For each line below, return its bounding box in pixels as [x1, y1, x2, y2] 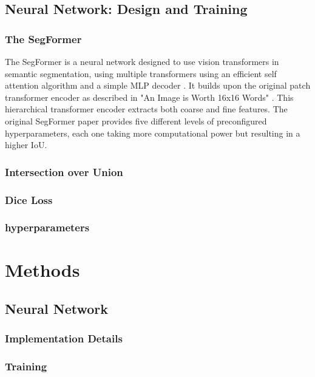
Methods [5, 257, 80, 282]
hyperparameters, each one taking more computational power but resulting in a [5, 126, 300, 139]
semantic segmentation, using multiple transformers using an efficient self [5, 67, 277, 80]
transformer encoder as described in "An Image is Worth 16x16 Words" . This [5, 90, 294, 103]
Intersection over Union [5, 164, 123, 179]
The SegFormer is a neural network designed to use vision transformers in [5, 55, 279, 67]
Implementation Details [5, 331, 123, 346]
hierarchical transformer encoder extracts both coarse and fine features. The [5, 103, 288, 115]
